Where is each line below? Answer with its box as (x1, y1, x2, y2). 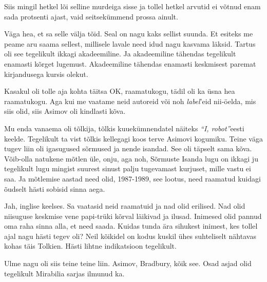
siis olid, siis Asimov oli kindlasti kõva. (4, 106, 126, 116)
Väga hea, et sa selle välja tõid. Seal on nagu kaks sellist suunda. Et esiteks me (4, 28, 253, 39)
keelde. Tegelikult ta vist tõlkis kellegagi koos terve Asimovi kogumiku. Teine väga (4, 133, 263, 144)
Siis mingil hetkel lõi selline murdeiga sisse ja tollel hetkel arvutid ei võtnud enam (4, 1, 261, 11)
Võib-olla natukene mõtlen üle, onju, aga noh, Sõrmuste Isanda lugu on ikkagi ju (4, 153, 258, 164)
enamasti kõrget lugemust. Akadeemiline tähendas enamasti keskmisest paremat (4, 58, 256, 69)
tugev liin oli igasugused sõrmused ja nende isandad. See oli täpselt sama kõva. (4, 143, 252, 154)
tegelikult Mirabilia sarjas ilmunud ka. (4, 268, 125, 278)
